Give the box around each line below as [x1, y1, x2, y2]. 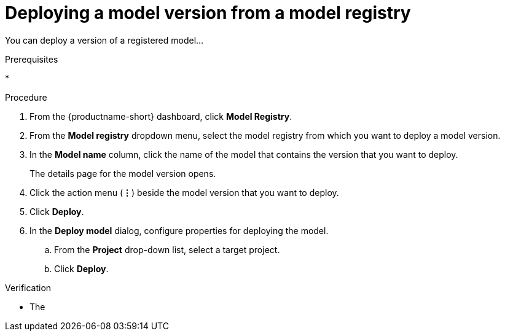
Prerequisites [5, 53, 58, 64]
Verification [5, 282, 52, 293]
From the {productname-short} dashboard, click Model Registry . [29, 111, 292, 122]
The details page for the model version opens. [29, 168, 216, 179]
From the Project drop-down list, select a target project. [54, 244, 280, 255]
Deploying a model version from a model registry [5, 2, 411, 23]
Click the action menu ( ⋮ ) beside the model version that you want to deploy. [29, 187, 339, 198]
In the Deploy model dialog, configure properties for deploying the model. [29, 225, 329, 236]
